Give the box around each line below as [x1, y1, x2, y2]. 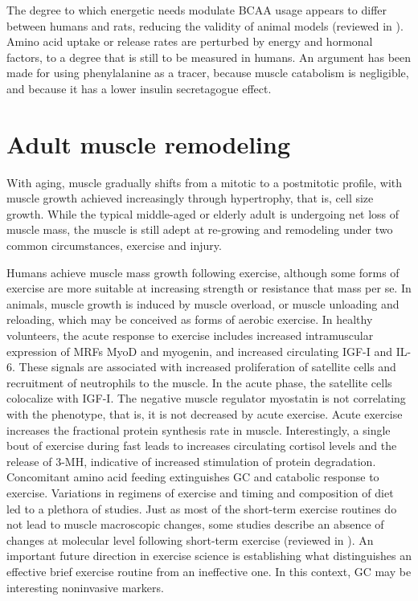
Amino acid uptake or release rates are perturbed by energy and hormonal [6, 33, 373, 50]
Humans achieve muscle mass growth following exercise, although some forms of [6, 264, 400, 280]
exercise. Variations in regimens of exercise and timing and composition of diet [6, 484, 394, 501]
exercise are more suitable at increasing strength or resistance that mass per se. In [6, 280, 412, 296]
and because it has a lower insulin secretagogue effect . [6, 80, 272, 96]
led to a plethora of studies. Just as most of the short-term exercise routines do [6, 500, 397, 517]
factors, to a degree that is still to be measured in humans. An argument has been [6, 48, 412, 65]
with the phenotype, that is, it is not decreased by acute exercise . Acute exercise [6, 406, 403, 422]
